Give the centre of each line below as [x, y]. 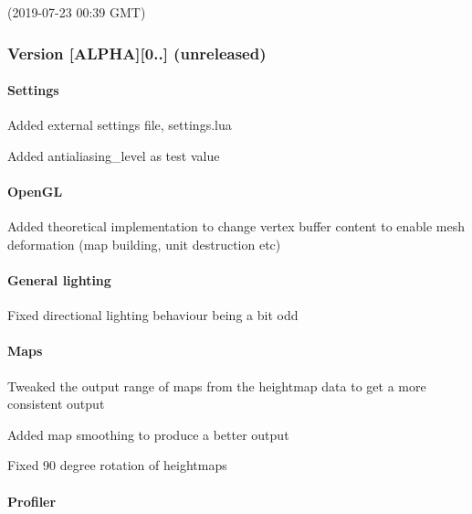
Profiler [32, 501]
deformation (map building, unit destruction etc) [144, 244]
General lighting [59, 280]
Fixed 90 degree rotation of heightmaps [117, 465]
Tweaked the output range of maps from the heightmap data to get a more [217, 385]
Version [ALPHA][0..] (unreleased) [137, 53]
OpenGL [35, 192]
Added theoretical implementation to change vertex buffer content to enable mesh [236, 226]
